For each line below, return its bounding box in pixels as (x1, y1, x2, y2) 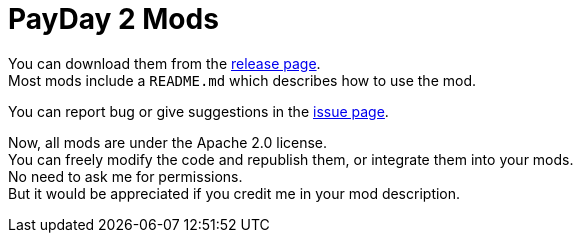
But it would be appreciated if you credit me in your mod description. (8, 184, 461, 202)
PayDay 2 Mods (8, 2, 219, 36)
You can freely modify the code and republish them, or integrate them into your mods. (8, 150, 574, 168)
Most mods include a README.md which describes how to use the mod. (8, 71, 477, 89)
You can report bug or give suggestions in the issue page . (8, 102, 389, 120)
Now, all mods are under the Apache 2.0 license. (8, 133, 328, 151)
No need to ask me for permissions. (8, 167, 243, 185)
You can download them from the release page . (8, 54, 321, 72)
